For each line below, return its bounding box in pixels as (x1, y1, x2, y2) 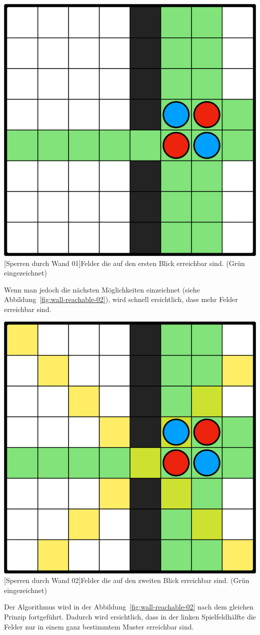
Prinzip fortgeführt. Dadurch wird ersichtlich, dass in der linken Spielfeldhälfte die (4, 611, 256, 621)
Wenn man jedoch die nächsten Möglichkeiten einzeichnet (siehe (4, 284, 200, 294)
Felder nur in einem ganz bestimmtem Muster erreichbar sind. (4, 621, 194, 631)
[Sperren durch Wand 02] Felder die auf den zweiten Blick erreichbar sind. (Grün (4, 575, 249, 585)
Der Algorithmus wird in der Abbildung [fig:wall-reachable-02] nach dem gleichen (4, 601, 254, 612)
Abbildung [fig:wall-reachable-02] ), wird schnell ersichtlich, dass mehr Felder (4, 294, 238, 304)
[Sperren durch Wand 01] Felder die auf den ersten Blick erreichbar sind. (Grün (4, 257, 245, 268)
